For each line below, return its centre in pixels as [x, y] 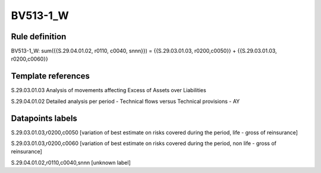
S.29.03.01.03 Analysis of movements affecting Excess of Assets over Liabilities [108, 90]
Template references [51, 76]
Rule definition [39, 37]
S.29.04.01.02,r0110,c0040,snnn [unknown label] [71, 162]
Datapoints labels [44, 118]
